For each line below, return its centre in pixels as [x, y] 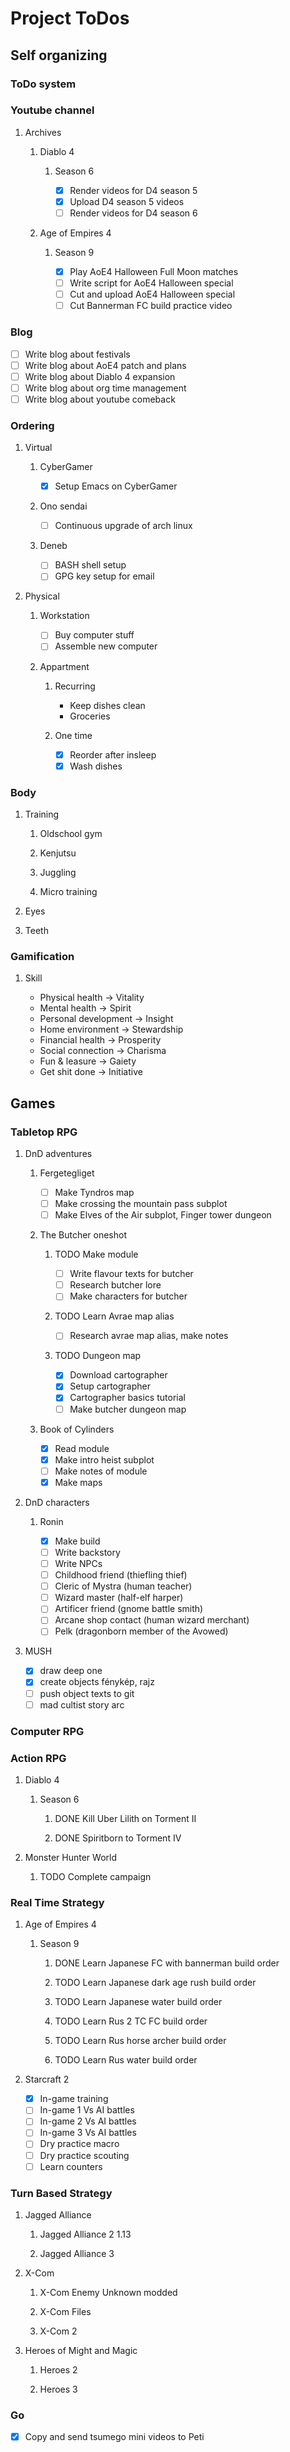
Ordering [32, 425]
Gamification [42, 956]
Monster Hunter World [71, 1857]
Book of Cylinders [77, 1429]
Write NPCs [78, 1563]
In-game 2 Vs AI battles [88, 2121]
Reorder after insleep [113, 754]
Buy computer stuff [94, 635]
